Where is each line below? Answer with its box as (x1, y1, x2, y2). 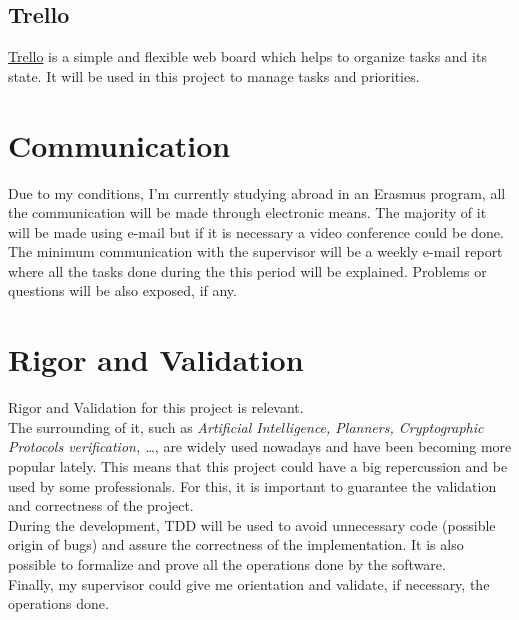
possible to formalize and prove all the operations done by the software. (8, 553, 446, 574)
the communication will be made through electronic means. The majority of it (8, 202, 487, 223)
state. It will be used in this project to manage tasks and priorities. (8, 65, 420, 86)
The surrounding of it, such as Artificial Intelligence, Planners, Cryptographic (8, 416, 484, 437)
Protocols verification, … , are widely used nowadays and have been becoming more (8, 436, 512, 457)
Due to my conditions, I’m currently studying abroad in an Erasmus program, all (8, 182, 506, 203)
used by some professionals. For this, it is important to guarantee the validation (8, 475, 497, 496)
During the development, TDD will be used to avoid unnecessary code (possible (8, 514, 496, 535)
